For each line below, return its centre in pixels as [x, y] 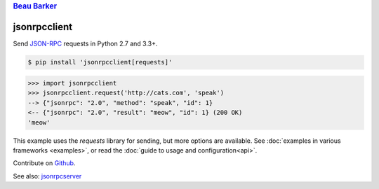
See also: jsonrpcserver [47, 176]
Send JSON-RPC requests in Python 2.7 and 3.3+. [85, 44]
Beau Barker [35, 6]
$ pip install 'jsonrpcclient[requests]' [100, 62]
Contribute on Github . [44, 163]
